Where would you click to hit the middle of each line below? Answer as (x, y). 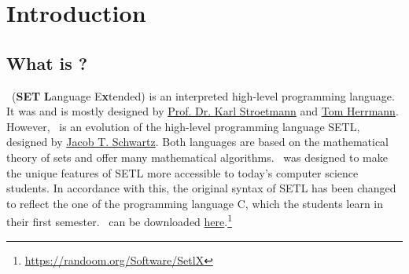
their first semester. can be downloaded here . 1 (120, 220)
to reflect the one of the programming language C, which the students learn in (195, 203)
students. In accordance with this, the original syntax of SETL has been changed (201, 188)
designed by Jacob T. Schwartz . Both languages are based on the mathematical (198, 142)
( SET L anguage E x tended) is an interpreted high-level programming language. (203, 95)
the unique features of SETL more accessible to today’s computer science (182, 172)
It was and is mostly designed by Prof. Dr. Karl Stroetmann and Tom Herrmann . (203, 111)
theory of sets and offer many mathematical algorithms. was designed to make (197, 157)
